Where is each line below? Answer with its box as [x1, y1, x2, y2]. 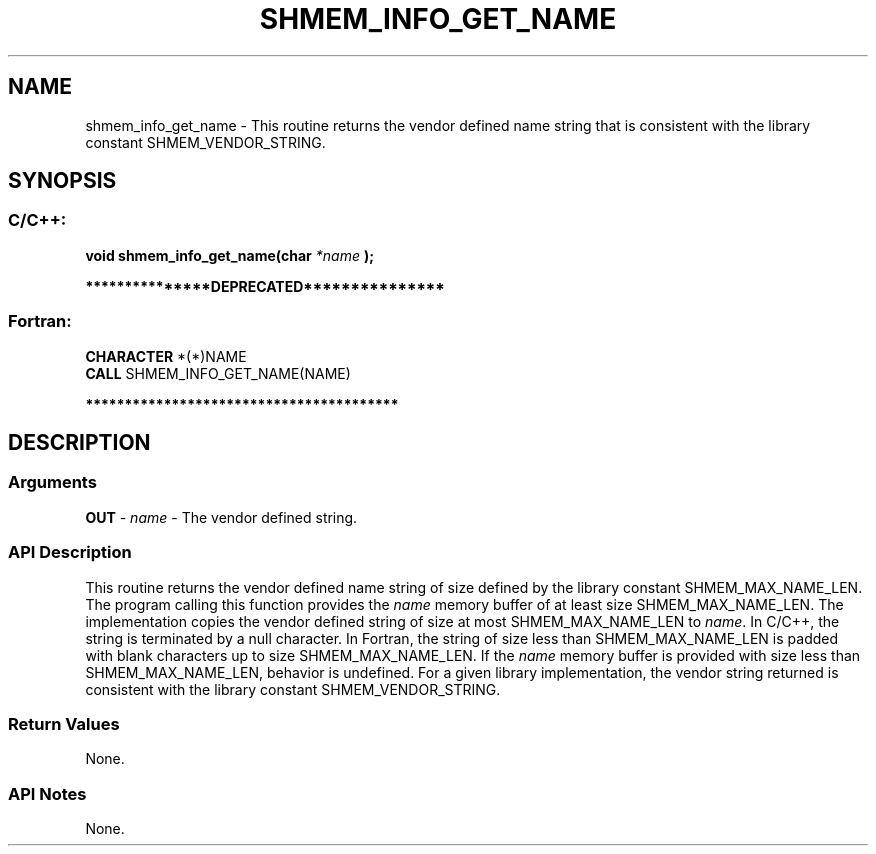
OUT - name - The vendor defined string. [85, 508, 358, 526]
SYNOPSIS [8, 168, 117, 194]
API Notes [8, 783, 87, 804]
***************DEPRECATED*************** [85, 277, 445, 295]
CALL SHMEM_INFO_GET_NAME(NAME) [85, 364, 351, 382]
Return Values [8, 713, 120, 734]
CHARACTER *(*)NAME [85, 347, 247, 365]
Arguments [8, 472, 97, 493]
